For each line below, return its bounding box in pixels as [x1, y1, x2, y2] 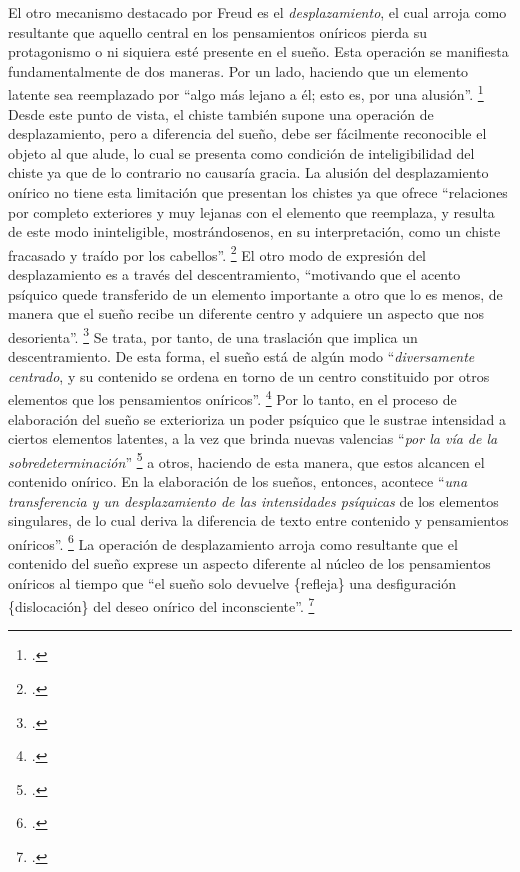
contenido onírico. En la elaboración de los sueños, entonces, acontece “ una [8, 470, 468, 491]
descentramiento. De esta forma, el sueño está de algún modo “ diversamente [8, 346, 475, 367]
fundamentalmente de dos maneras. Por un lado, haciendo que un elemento [8, 60, 469, 81]
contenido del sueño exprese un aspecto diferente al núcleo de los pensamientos [8, 552, 491, 573]
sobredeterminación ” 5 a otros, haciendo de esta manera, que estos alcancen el [8, 448, 485, 472]
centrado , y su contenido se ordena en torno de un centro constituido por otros [8, 365, 490, 386]
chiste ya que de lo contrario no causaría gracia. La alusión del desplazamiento [8, 162, 489, 183]
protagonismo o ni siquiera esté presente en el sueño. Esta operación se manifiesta [8, 41, 509, 62]
